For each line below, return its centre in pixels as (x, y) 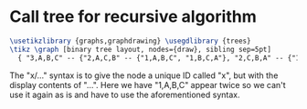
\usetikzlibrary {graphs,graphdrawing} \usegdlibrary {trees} (130, 41)
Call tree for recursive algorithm (133, 17)
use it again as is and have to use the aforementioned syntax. (125, 94)
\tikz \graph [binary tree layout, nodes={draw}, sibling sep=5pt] (141, 49)
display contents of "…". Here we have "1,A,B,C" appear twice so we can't (148, 84)
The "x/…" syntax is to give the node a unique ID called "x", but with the (144, 75)
